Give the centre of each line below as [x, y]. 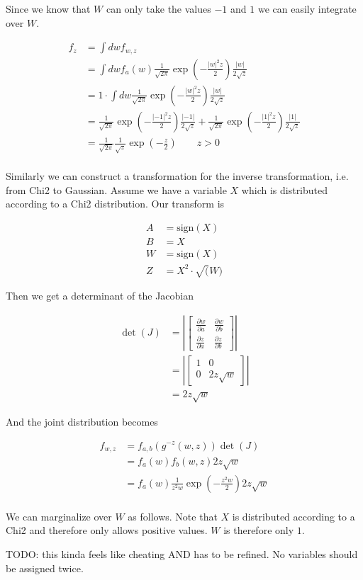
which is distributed [285, 189]
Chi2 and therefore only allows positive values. [107, 530]
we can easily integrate [307, 8]
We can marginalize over [59, 516]
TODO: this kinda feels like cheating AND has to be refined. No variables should [182, 554]
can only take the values [158, 8]
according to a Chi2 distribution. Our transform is [115, 204]
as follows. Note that [173, 516]
